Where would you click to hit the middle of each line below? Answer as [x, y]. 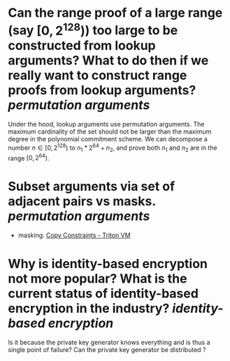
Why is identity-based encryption [108, 263]
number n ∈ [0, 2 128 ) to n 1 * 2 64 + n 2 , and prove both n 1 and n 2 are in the [113, 148]
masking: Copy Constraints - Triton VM [74, 235]
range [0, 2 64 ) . [29, 157]
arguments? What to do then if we [108, 60]
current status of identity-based [103, 293]
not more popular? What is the [98, 278]
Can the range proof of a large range [115, 13]
